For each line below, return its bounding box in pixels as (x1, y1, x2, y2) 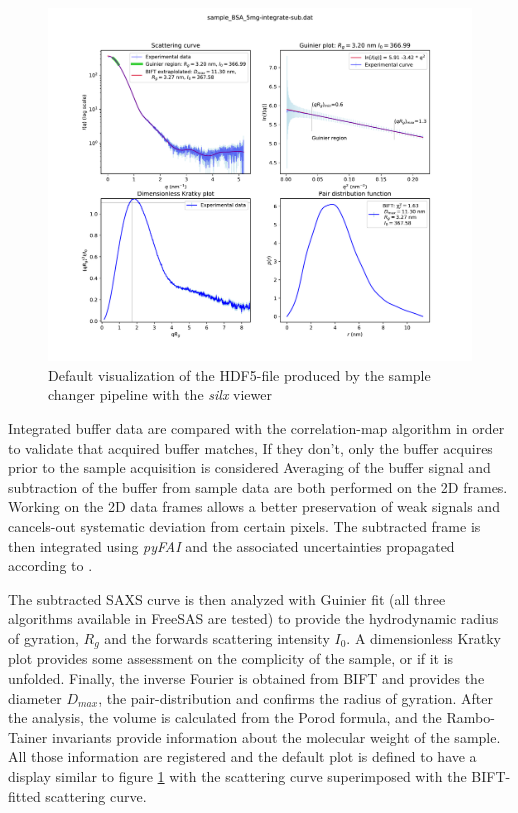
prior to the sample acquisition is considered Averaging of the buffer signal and (8, 457, 491, 478)
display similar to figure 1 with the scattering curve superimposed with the (8, 765, 467, 786)
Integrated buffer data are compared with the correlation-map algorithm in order (8, 417, 505, 438)
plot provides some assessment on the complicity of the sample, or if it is (8, 648, 454, 669)
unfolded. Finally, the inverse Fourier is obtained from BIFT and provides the (8, 667, 485, 688)
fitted (8, 785, 41, 806)
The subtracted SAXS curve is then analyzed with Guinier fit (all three (8, 588, 446, 609)
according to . (8, 555, 93, 576)
